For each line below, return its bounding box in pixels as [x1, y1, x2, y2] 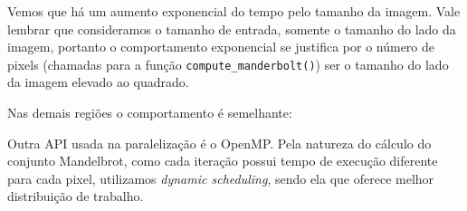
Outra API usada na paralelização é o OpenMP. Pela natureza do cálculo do [7, 133, 432, 152]
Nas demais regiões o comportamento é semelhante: [7, 103, 292, 122]
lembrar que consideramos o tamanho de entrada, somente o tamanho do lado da [7, 19, 456, 38]
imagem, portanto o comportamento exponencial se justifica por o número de [7, 37, 435, 56]
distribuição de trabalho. [7, 187, 144, 206]
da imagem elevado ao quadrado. [7, 72, 189, 91]
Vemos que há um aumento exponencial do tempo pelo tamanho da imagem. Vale [7, 2, 461, 20]
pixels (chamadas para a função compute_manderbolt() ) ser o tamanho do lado [7, 54, 449, 73]
